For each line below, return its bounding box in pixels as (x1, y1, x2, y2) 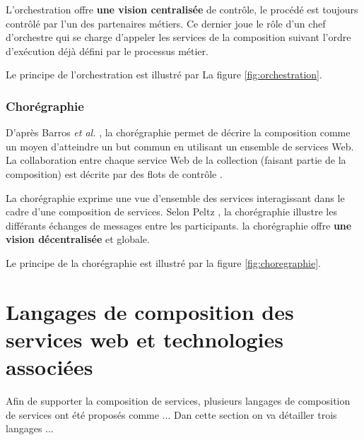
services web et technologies (6, 324, 284, 353)
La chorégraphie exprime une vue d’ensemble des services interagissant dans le (6, 190, 345, 205)
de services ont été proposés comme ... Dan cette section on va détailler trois (6, 407, 337, 422)
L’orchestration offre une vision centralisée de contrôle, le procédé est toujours (6, 2, 358, 16)
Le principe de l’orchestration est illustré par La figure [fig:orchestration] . (6, 67, 322, 82)
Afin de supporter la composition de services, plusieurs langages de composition (6, 393, 351, 408)
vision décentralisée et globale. (6, 232, 150, 246)
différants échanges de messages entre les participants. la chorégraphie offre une (6, 218, 352, 232)
